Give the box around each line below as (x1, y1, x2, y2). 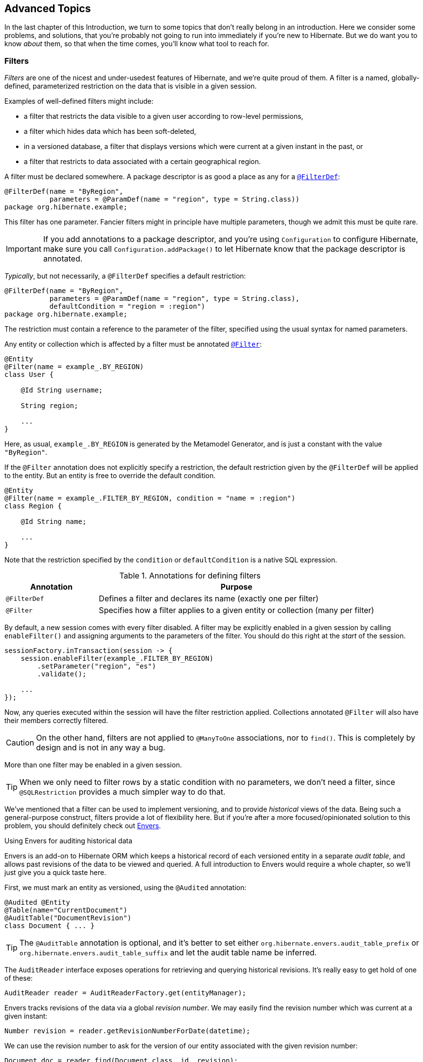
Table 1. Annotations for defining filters (119, 571, 261, 581)
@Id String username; (20, 386, 103, 394)
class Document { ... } (4, 922, 95, 930)
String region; (20, 402, 78, 410)
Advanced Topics (4, 2, 91, 15)
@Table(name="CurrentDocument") (4, 906, 127, 914)
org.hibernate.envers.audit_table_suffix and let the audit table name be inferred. (19, 948, 317, 958)
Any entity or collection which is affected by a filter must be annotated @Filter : (4, 340, 262, 349)
